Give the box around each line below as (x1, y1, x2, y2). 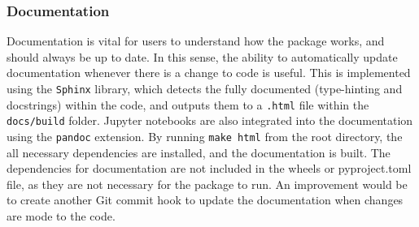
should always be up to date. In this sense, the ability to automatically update (7, 48, 398, 65)
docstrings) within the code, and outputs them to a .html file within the (7, 96, 369, 113)
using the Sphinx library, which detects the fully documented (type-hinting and (7, 80, 403, 96)
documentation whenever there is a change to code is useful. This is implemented (7, 64, 411, 81)
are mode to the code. (7, 208, 116, 224)
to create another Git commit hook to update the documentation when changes (7, 191, 404, 208)
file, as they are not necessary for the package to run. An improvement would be (7, 175, 408, 192)
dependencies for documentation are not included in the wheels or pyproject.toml (7, 160, 412, 177)
